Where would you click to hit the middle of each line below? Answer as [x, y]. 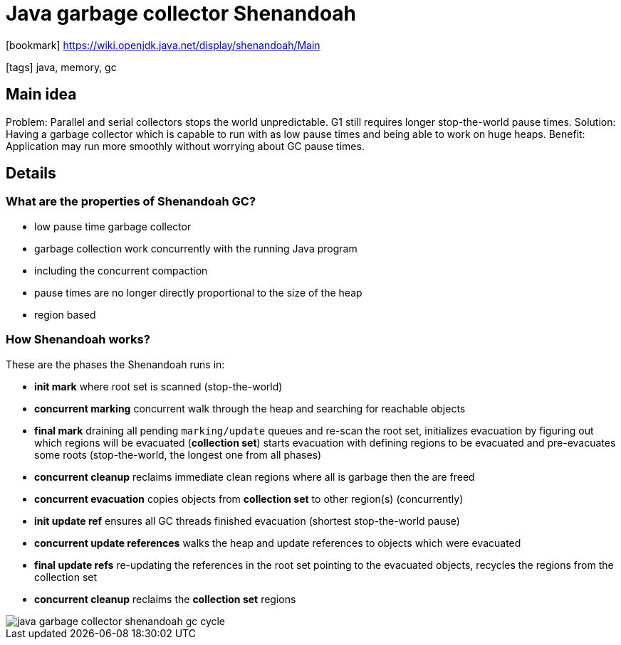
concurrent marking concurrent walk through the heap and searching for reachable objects [250, 408]
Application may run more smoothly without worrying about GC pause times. [185, 146]
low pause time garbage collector [113, 226]
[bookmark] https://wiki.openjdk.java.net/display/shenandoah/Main [163, 45]
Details [31, 174]
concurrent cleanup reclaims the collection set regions [165, 599]
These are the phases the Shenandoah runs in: [115, 364]
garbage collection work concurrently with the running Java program [196, 248]
